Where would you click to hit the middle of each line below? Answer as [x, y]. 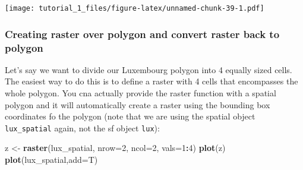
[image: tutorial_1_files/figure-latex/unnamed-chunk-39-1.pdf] [135, 8]
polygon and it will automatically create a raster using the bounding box [138, 104]
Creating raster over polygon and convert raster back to [142, 34]
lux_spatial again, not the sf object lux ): [82, 127]
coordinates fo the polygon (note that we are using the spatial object [130, 116]
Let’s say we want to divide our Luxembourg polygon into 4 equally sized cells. [149, 69]
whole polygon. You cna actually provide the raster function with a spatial [141, 92]
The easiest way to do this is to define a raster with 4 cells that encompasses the [151, 81]
